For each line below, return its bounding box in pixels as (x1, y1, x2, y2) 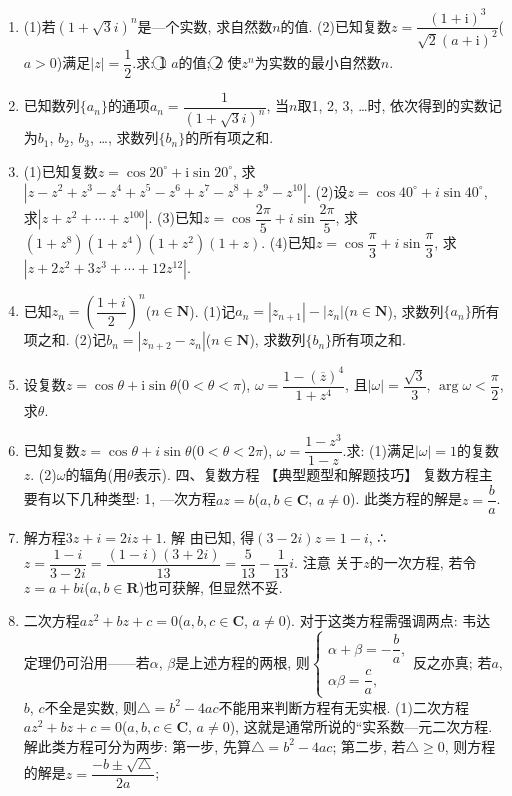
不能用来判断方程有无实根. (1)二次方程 (218, 696, 469, 717)
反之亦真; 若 (412, 651, 492, 672)
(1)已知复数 (23, 160, 98, 181)
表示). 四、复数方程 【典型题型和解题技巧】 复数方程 (133, 464, 479, 485)
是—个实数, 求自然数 (137, 15, 273, 36)
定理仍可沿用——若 (23, 651, 150, 672)
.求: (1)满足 (342, 439, 415, 460)
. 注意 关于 (294, 552, 364, 573)
